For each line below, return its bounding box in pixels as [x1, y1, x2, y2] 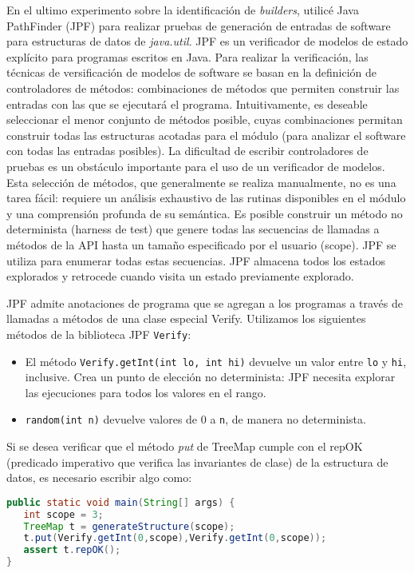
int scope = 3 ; [23, 508, 104, 520]
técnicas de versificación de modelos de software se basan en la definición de [6, 64, 377, 81]
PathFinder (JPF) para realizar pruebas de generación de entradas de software [6, 17, 391, 34]
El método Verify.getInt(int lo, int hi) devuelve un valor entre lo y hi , [25, 352, 407, 369]
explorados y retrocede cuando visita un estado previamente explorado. [6, 268, 354, 285]
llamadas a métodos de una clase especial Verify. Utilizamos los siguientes [6, 310, 366, 327]
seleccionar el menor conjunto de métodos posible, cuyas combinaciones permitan [6, 111, 403, 128]
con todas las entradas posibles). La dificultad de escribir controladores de [6, 142, 369, 159]
